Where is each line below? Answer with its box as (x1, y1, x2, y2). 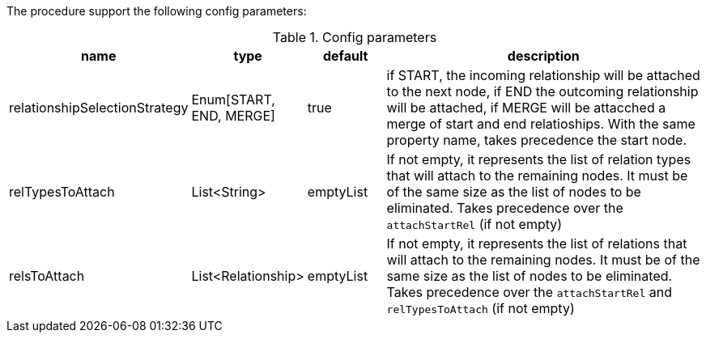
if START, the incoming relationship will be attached (386, 67, 700, 83)
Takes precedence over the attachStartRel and (386, 284, 672, 300)
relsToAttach (9, 268, 85, 284)
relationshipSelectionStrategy (9, 100, 189, 116)
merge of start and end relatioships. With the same (386, 116, 695, 132)
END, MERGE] (191, 108, 275, 124)
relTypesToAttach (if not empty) (386, 300, 575, 316)
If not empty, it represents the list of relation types (386, 151, 691, 167)
